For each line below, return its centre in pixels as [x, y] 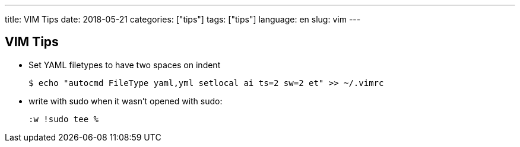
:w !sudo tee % [64, 119]
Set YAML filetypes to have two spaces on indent [125, 65]
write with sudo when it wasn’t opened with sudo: [126, 101]
